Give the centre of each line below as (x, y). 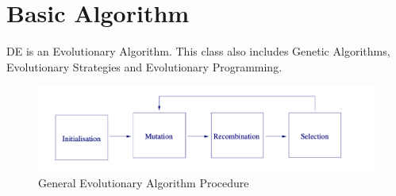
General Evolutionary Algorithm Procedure (144, 183)
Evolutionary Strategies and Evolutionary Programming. (144, 66)
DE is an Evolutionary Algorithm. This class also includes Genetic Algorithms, (198, 51)
